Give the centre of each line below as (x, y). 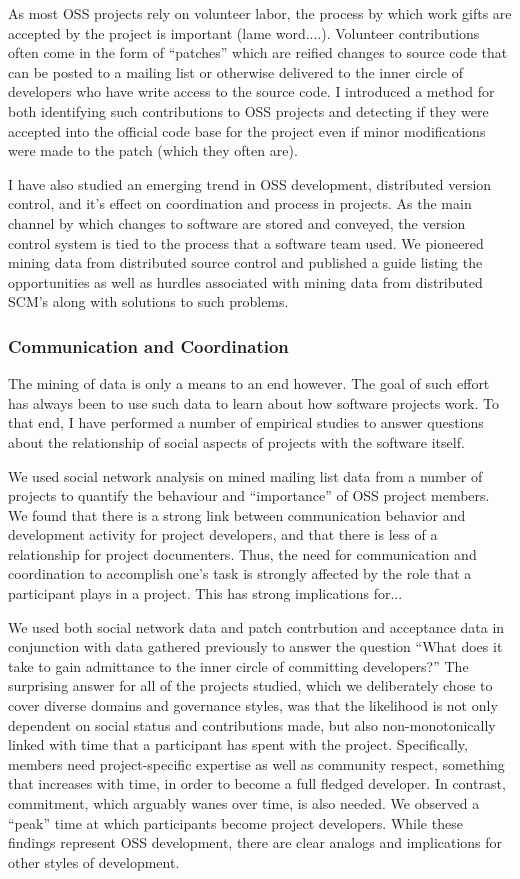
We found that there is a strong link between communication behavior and (237, 514)
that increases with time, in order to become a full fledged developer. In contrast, (257, 783)
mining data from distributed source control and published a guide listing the (245, 262)
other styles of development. (94, 861)
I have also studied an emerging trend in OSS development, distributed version (250, 183)
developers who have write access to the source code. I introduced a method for (251, 91)
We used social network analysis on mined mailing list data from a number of (245, 475)
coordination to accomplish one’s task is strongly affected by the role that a (240, 573)
